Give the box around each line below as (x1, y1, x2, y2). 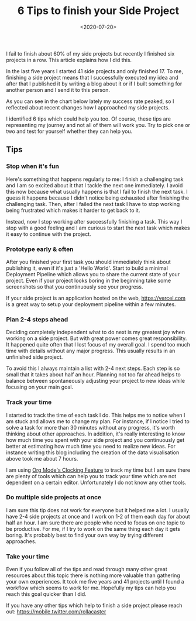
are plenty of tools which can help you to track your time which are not (6, 472, 177, 479)
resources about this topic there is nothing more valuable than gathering (6, 572, 180, 579)
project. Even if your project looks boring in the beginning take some (6, 277, 171, 284)
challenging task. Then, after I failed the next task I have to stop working (6, 200, 180, 207)
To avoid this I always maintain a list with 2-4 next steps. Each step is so (6, 365, 180, 372)
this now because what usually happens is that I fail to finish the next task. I (6, 188, 188, 195)
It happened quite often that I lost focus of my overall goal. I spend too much (6, 341, 191, 348)
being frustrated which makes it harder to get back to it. (6, 207, 140, 214)
